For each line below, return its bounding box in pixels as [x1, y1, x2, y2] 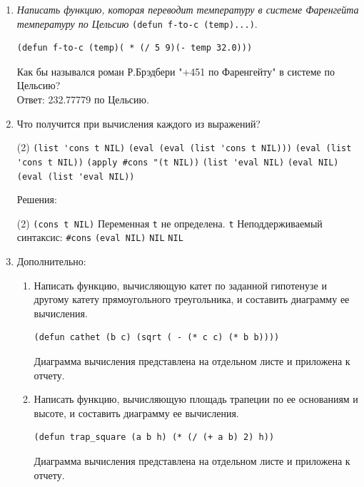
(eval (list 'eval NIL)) [16, 171, 135, 182]
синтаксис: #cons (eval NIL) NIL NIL [16, 230, 183, 245]
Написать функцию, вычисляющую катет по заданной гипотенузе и [34, 277, 327, 292]
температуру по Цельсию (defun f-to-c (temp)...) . [16, 16, 258, 31]
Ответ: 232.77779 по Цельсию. [16, 92, 149, 107]
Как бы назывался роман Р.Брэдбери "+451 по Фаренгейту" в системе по [16, 63, 335, 78]
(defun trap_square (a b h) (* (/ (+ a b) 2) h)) [34, 432, 275, 443]
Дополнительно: [16, 254, 86, 269]
